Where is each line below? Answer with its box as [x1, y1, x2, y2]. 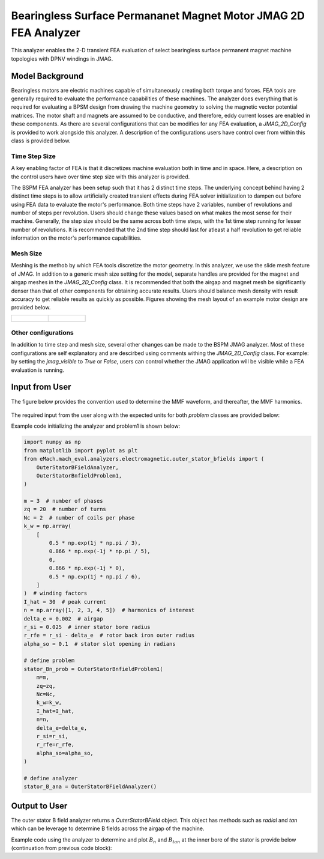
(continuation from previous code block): [11, 845, 112, 852]
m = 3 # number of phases [23, 497, 103, 505]
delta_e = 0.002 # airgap [23, 615, 103, 622]
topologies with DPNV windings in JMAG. [11, 55, 113, 62]
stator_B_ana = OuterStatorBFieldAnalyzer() [23, 783, 157, 790]
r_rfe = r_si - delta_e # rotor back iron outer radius [23, 632, 195, 639]
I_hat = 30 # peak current [23, 598, 106, 605]
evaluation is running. [11, 366, 64, 374]
